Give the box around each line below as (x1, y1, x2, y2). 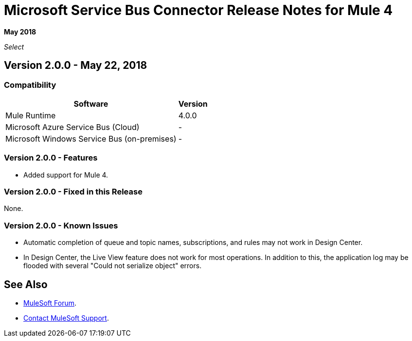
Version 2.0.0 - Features (4, 153, 98, 163)
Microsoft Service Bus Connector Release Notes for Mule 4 (4, 2, 393, 18)
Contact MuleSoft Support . (23, 314, 109, 323)
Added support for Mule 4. (23, 170, 108, 179)
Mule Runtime (5, 110, 56, 120)
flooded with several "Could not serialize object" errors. (23, 261, 202, 270)
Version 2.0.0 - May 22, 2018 (4, 59, 147, 72)
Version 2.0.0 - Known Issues (4, 220, 118, 230)
